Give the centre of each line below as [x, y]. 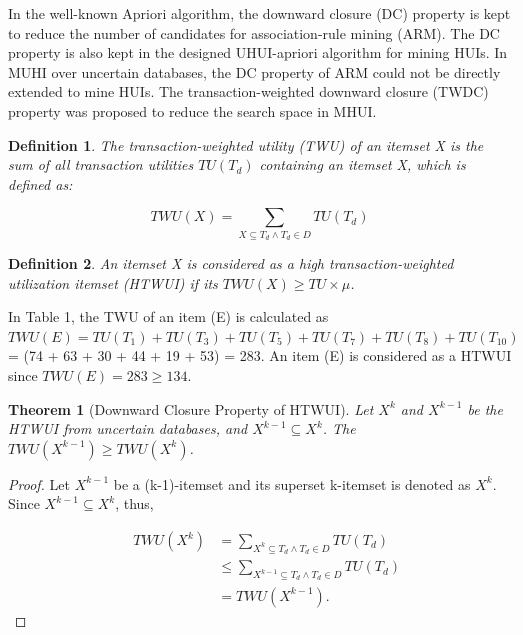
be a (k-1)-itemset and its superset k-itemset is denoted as [292, 483]
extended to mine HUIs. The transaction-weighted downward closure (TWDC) [248, 91]
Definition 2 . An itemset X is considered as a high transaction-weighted [231, 263]
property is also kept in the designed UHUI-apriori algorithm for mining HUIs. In [258, 52]
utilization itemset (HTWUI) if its [113, 282]
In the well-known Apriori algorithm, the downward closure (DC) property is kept [259, 13]
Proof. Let [39, 483]
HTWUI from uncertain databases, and [128, 428]
